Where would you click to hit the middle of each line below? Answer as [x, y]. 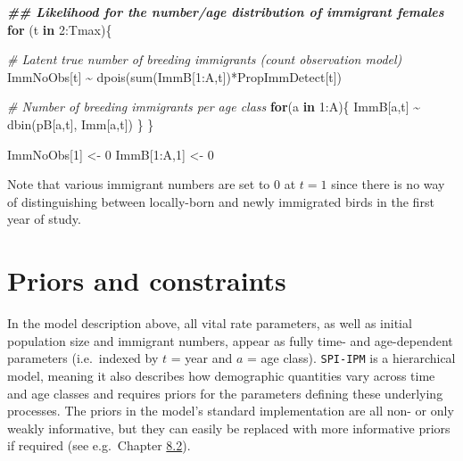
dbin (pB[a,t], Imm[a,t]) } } [81, 123]
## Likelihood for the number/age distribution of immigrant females [226, 12]
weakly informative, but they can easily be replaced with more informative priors [229, 428]
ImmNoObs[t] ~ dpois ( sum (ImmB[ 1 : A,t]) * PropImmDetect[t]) [175, 76]
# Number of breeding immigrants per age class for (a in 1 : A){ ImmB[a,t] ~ [214, 107]
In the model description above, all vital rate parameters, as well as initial [210, 323]
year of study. [44, 219]
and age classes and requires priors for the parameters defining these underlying [225, 393]
